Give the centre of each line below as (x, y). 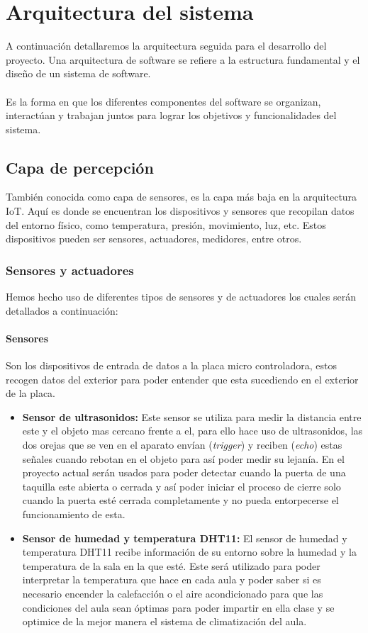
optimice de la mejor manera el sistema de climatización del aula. (165, 621)
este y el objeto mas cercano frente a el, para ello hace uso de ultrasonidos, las (193, 431)
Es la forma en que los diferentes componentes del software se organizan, (163, 101)
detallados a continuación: (62, 310)
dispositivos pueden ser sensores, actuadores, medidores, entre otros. (154, 239)
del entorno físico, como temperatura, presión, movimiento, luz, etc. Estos (166, 224)
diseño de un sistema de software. (78, 73)
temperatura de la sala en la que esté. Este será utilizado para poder (171, 565)
